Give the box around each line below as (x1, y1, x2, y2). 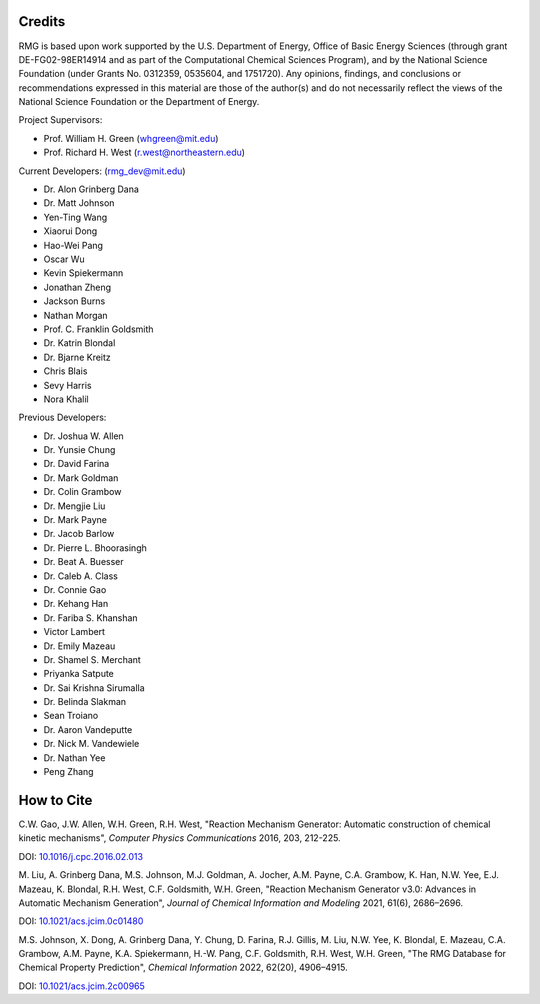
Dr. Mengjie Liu (43, 500, 106, 512)
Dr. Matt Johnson (43, 197, 115, 209)
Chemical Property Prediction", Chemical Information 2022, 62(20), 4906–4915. (18, 961, 349, 974)
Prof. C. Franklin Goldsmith (43, 323, 154, 335)
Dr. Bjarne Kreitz (43, 351, 112, 363)
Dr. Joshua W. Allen (43, 430, 124, 442)
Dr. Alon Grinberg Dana (43, 183, 140, 195)
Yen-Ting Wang (43, 211, 108, 223)
